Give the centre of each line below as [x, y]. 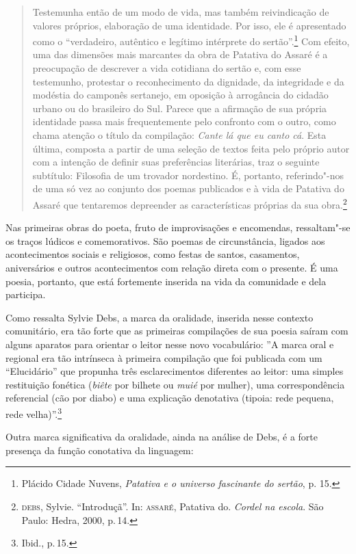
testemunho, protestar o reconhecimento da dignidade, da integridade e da [188, 81]
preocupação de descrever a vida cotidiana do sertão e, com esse [167, 68]
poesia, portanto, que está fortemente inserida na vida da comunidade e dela [166, 281]
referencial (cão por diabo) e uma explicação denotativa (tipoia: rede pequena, [170, 398]
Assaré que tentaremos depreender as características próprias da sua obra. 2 [190, 203]
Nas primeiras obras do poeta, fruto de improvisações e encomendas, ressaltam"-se [178, 227]
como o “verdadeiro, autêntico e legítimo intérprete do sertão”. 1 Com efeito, [191, 40]
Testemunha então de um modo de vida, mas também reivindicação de [181, 12]
